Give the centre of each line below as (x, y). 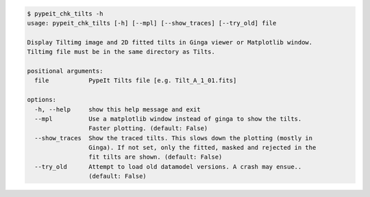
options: (42, 100)
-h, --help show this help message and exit (118, 109)
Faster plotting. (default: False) (148, 129)
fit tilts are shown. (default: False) (155, 157)
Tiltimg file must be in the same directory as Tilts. (121, 52)
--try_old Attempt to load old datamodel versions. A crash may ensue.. (168, 167)
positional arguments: (65, 71)
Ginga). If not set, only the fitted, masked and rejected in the (202, 148)
